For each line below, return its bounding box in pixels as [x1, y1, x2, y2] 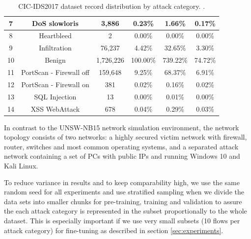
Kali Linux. [4, 160, 38, 170]
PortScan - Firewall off [21, 67, 89, 77]
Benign [45, 55, 66, 65]
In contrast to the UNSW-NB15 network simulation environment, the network [4, 122, 239, 132]
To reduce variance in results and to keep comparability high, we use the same [4, 177, 240, 187]
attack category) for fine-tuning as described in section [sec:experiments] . [4, 225, 223, 235]
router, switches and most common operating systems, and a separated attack [4, 141, 239, 151]
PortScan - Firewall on [21, 79, 89, 89]
